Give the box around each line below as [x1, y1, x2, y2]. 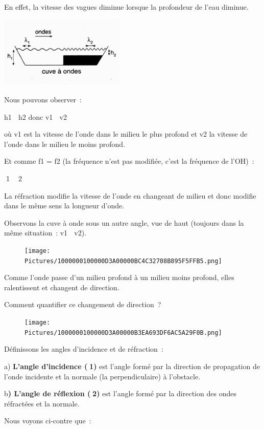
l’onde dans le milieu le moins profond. [4, 138, 126, 149]
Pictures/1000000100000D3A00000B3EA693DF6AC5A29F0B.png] [25, 329, 222, 336]
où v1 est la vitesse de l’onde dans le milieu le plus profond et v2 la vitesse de [4, 128, 248, 139]
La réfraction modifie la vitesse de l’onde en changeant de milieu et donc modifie [4, 190, 256, 201]
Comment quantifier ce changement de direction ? [4, 299, 161, 310]
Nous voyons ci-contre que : [4, 415, 91, 426]
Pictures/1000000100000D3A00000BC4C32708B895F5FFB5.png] [25, 257, 222, 265]
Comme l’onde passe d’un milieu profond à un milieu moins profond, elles [4, 272, 234, 283]
